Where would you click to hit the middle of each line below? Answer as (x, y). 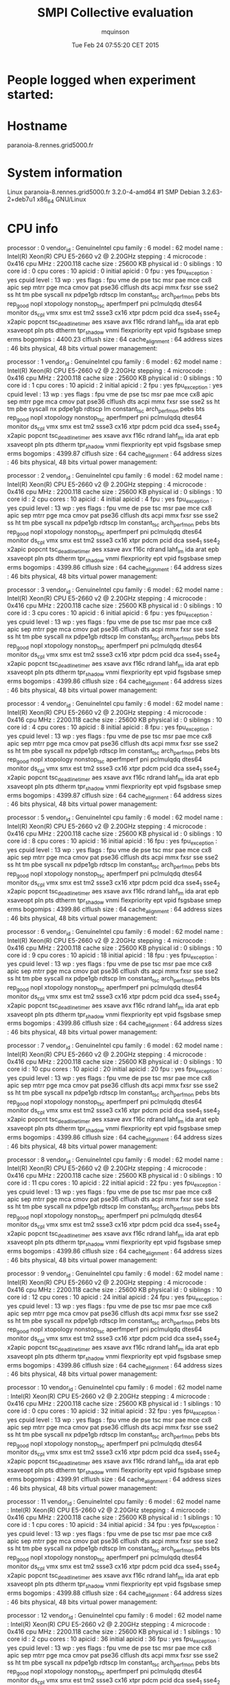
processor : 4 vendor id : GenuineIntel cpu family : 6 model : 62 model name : (115, 704)
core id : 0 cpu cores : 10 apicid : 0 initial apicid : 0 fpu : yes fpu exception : (110, 272)
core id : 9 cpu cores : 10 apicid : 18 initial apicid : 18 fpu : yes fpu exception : (112, 956)
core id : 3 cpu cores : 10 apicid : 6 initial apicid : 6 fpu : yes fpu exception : (110, 614)
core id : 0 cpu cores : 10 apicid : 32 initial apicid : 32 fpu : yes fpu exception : (113, 1411)
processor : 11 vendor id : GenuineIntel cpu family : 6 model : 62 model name (114, 1502)
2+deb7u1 (21, 199)
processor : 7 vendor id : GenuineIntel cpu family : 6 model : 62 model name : (115, 1046)
